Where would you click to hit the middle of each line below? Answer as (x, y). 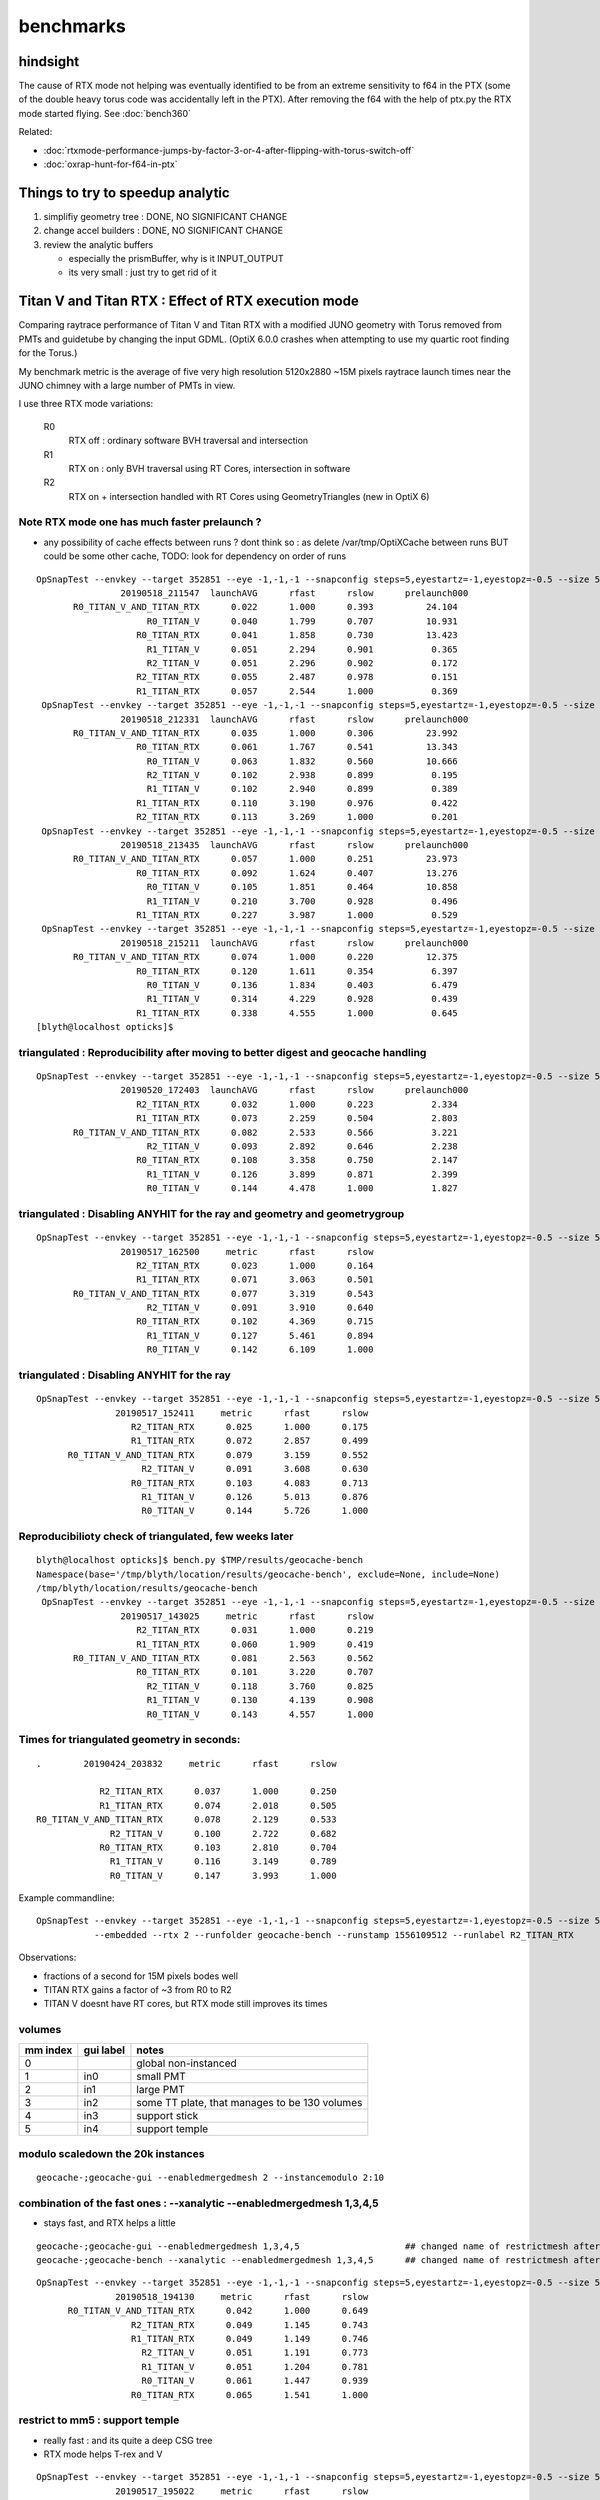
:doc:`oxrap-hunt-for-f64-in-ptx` (111, 164)
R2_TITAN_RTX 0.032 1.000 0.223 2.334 (297, 1104)
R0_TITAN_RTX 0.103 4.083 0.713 (249, 1483)
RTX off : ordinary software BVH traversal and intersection (188, 441)
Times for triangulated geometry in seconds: (129, 1740)
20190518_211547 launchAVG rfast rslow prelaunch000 (294, 593)
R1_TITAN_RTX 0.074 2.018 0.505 (218, 1805)
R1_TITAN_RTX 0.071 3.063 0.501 (255, 1279)
